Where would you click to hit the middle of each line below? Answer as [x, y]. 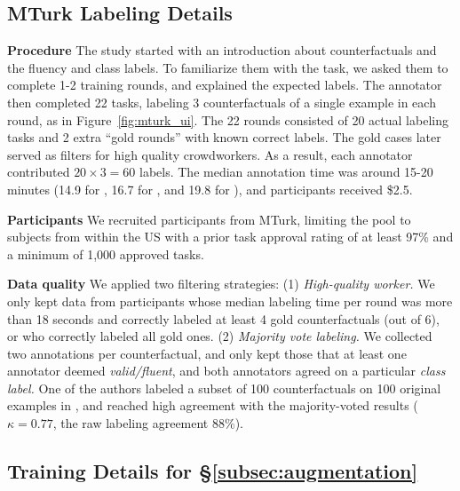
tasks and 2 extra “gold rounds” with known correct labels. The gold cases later [224, 137]
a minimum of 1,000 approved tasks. [106, 253]
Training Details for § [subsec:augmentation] [213, 471]
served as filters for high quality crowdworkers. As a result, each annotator [210, 154]
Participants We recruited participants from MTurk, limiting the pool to [209, 219]
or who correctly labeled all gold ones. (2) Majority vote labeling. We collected [220, 336]
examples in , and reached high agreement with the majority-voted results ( [213, 405]
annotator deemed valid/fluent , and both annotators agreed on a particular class [226, 371]
